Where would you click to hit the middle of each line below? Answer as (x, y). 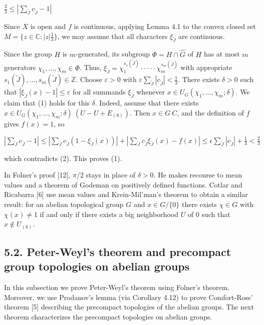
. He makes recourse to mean (198, 175)
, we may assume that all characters (112, 36)
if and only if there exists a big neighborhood (109, 214)
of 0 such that (209, 214)
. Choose (89, 79)
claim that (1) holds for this (47, 103)
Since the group (28, 54)
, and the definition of (210, 112)
